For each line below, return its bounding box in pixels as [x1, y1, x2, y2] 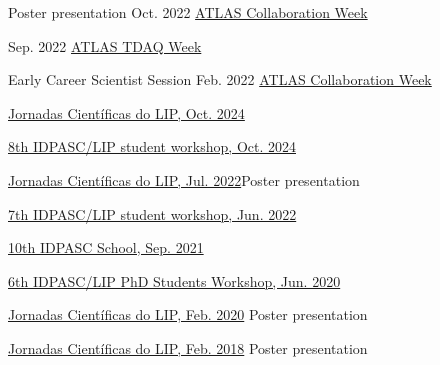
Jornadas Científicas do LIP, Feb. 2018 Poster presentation [8, 337, 368, 358]
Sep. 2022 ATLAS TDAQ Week [8, 35, 202, 56]
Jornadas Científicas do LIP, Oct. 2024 [8, 102, 245, 123]
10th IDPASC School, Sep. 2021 [8, 237, 204, 258]
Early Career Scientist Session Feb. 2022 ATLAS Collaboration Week [8, 69, 432, 90]
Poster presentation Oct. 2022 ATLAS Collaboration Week [8, 2, 368, 22]
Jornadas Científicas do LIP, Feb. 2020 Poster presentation [8, 304, 368, 325]
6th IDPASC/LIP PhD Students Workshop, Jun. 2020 [8, 270, 341, 291]
